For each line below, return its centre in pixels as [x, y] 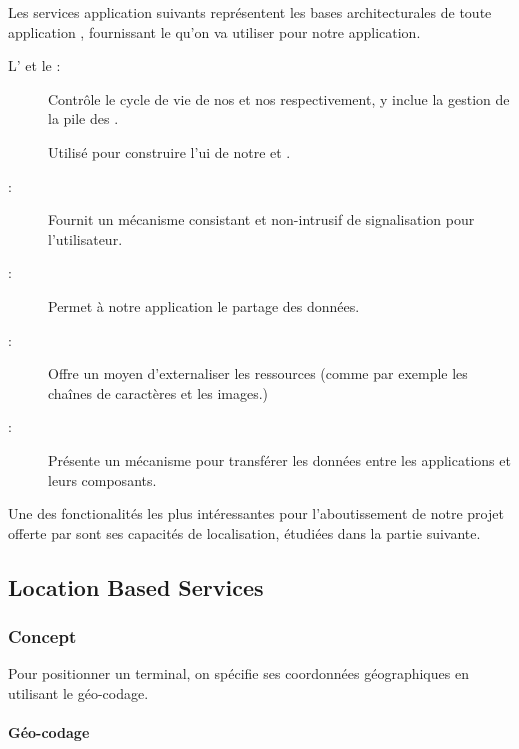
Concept [42, 635]
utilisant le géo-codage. [78, 692]
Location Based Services [136, 586]
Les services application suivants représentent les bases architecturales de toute [250, 12]
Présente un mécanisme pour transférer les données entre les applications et [279, 459]
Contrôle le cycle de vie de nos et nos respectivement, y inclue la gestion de [279, 98]
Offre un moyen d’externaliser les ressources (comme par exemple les [258, 373]
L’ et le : [34, 65]
